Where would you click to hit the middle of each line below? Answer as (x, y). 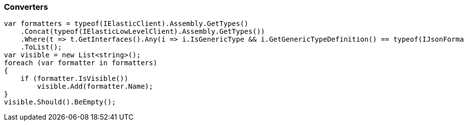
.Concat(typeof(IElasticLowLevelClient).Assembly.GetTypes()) (143, 32)
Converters (26, 7)
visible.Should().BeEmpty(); (60, 102)
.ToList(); (41, 47)
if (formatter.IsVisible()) (74, 79)
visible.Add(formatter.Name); (95, 87)
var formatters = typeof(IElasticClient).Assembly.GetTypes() (126, 24)
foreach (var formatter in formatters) (81, 63)
